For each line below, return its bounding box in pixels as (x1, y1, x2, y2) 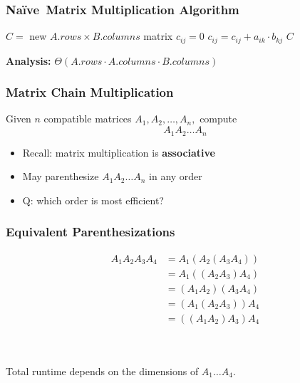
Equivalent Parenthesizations (6, 223, 175, 241)
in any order (149, 169, 202, 184)
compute (200, 111, 237, 126)
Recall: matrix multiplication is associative (22, 145, 215, 159)
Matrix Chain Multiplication (6, 83, 174, 101)
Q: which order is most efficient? (22, 192, 164, 207)
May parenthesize (22, 169, 99, 184)
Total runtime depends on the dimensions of (6, 363, 199, 378)
